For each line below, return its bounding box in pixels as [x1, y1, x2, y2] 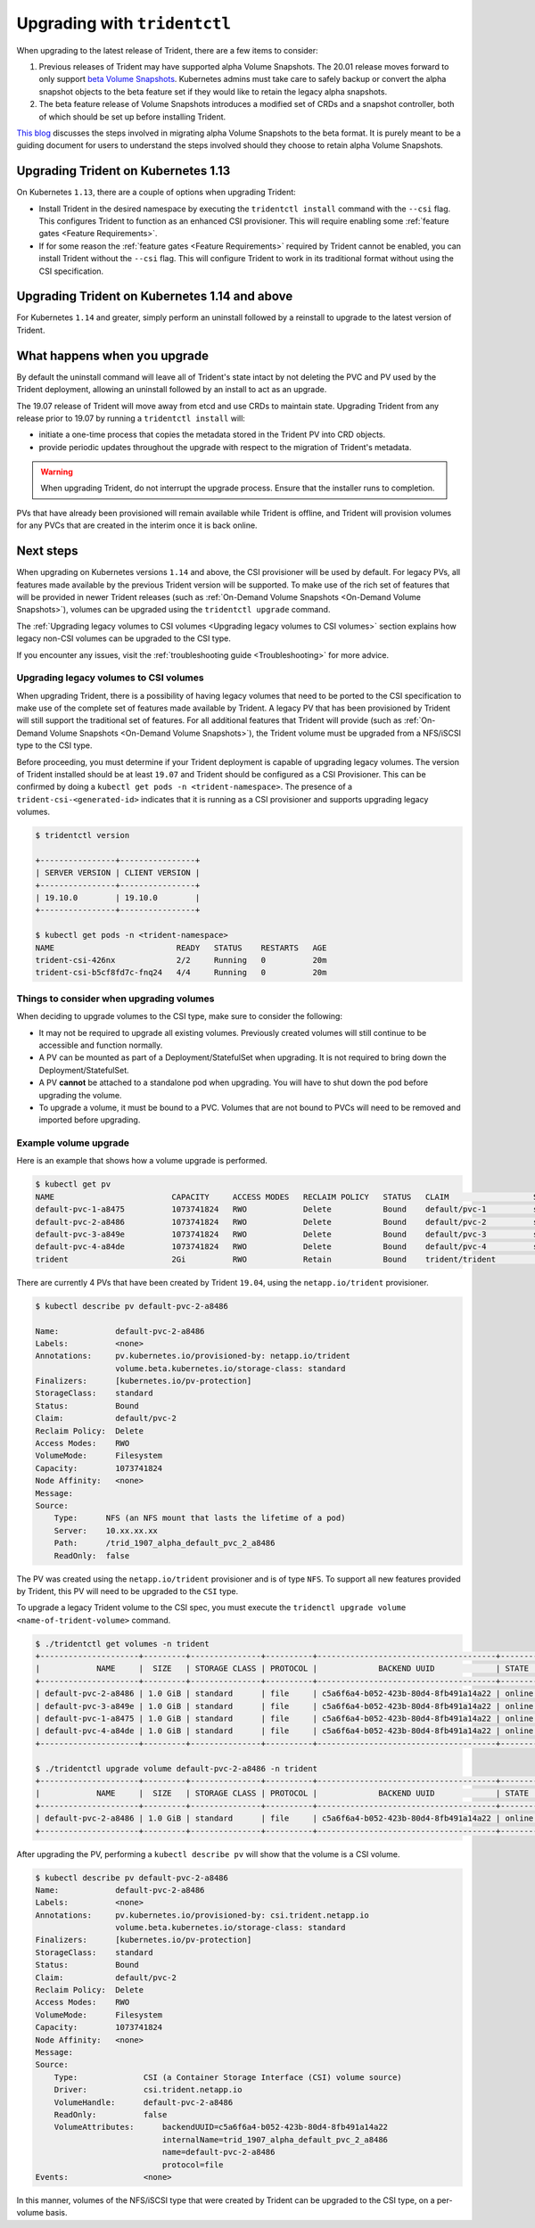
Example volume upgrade [16, 1137, 129, 1149]
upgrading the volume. [38, 1089, 122, 1100]
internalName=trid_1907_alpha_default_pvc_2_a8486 [161, 2134, 388, 2144]
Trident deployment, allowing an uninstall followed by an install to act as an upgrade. [16, 384, 327, 395]
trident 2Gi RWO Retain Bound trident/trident [35, 1254, 497, 1264]
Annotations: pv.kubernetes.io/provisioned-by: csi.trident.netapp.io [35, 1910, 370, 1920]
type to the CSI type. [16, 740, 93, 751]
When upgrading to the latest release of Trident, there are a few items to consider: [16, 45, 318, 55]
